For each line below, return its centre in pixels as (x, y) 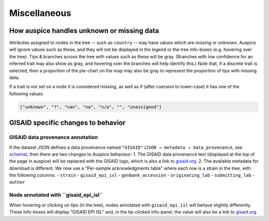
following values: (27, 94)
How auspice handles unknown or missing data (84, 31)
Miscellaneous (40, 13)
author (17, 182)
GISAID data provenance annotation (54, 137)
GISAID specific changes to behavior (67, 123)
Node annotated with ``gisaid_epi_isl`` (56, 195)
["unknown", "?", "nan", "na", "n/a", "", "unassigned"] (91, 107)
